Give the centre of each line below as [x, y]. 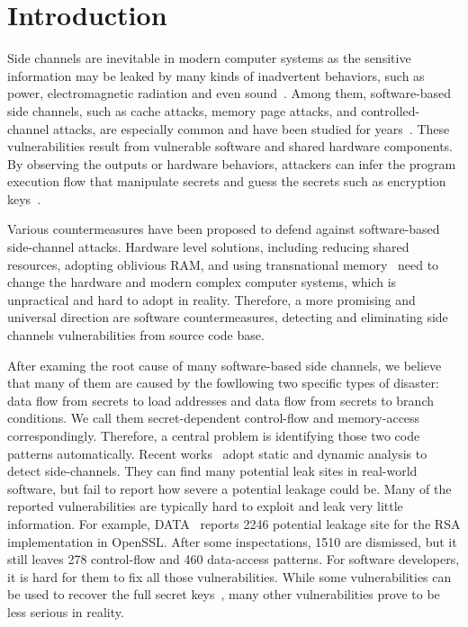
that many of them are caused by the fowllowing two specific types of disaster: [223, 383]
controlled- [391, 110]
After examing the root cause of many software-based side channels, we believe [225, 365]
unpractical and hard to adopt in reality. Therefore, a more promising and [211, 299]
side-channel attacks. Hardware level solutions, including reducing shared [208, 247]
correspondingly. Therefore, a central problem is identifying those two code [214, 435]
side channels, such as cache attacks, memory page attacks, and [182, 110]
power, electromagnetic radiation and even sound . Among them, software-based [229, 93]
